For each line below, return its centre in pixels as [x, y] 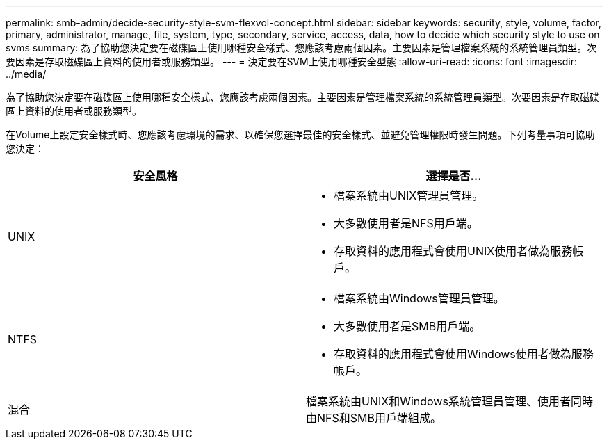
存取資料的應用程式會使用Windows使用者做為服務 [464, 354]
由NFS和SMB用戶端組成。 [374, 418]
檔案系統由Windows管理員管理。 [419, 298]
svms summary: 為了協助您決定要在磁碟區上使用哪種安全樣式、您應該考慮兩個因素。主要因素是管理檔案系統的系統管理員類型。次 [301, 48]
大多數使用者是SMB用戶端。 [407, 326]
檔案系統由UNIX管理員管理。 [409, 195]
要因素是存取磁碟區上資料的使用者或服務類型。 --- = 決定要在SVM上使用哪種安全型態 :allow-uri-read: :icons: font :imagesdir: [291, 62]
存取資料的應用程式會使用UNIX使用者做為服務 [453, 251]
